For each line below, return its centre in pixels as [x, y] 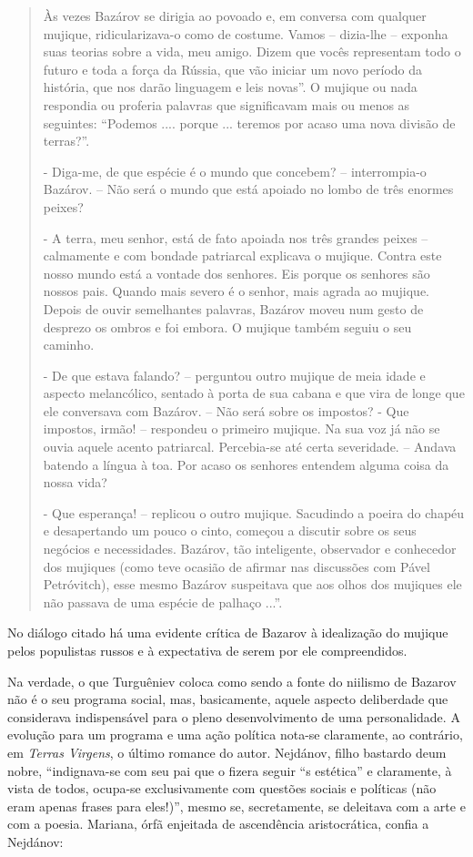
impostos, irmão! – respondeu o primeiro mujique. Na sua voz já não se [242, 428]
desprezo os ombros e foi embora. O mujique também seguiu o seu [227, 326]
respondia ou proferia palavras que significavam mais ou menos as [226, 104]
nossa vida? [75, 482]
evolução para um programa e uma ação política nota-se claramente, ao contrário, [235, 735]
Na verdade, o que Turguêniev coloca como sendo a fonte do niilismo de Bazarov [232, 681]
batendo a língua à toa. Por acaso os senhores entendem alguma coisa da [246, 464]
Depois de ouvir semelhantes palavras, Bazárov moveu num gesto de [233, 308]
